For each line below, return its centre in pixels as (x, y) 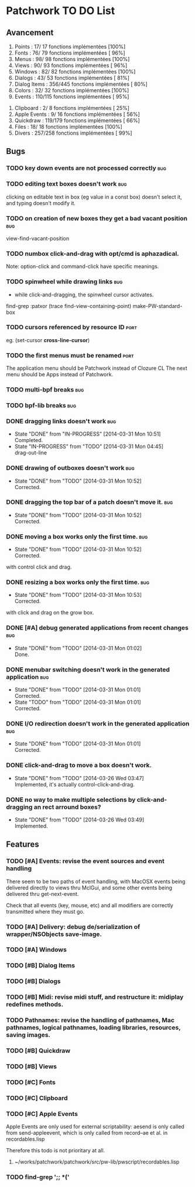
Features (23, 845)
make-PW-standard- (158, 306)
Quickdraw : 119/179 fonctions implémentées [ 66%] (77, 121)
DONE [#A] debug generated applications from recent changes (97, 628)
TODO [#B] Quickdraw (38, 1051)
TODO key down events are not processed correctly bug (86, 168)
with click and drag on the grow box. (50, 613)
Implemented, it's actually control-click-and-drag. (74, 784)
